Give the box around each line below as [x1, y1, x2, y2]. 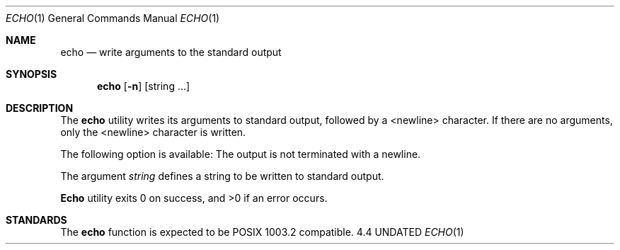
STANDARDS [6, 214, 67, 226]
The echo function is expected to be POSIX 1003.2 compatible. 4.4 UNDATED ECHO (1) [60, 226, 464, 238]
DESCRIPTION [6, 102, 74, 114]
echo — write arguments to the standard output [60, 46, 282, 58]
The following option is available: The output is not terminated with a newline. [60, 148, 421, 160]
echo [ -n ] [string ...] [97, 80, 190, 92]
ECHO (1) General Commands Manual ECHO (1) [6, 12, 220, 24]
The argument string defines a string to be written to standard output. [60, 170, 384, 182]
